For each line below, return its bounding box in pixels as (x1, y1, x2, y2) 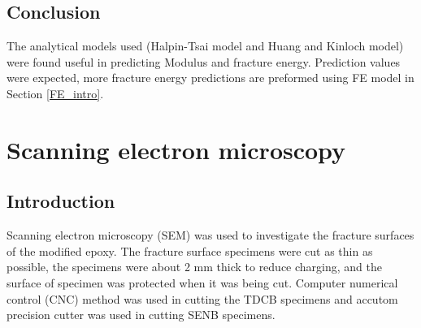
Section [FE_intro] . (7, 84, 104, 101)
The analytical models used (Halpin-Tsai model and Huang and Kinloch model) (7, 37, 404, 54)
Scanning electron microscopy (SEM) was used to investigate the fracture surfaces (7, 227, 414, 244)
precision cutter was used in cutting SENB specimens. (7, 306, 276, 323)
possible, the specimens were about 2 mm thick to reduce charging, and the (7, 258, 382, 275)
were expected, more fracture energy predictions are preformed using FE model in (7, 69, 414, 86)
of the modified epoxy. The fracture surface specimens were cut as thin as (7, 242, 373, 259)
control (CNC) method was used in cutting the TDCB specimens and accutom (7, 290, 398, 307)
